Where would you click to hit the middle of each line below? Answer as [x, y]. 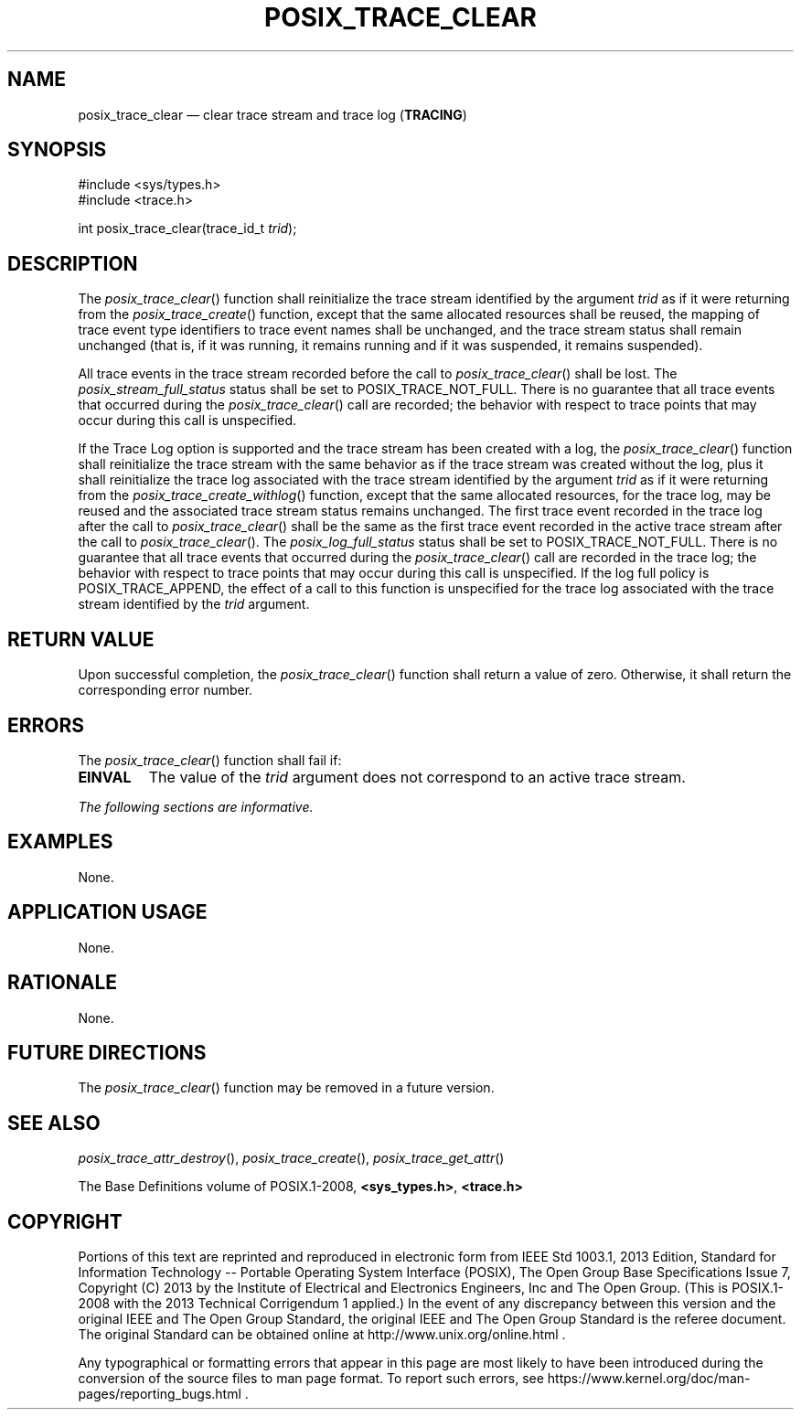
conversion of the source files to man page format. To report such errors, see [311, 1379]
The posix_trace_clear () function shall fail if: [210, 760]
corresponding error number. [166, 690]
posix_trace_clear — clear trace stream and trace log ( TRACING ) [272, 114]
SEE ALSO [54, 1123]
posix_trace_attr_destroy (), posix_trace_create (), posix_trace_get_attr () [291, 1158]
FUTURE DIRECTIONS [107, 1052]
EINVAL [105, 777]
